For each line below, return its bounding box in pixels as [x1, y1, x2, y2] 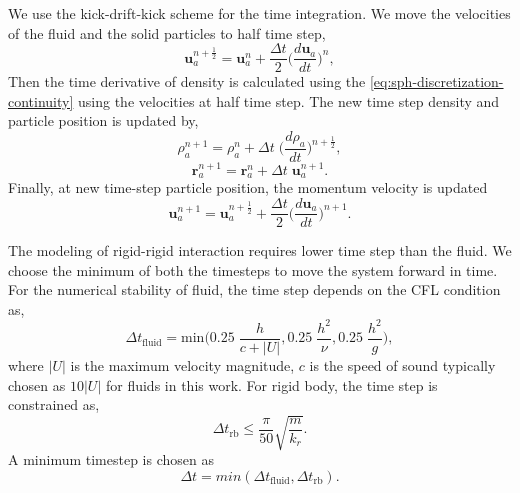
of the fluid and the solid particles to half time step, [8, 22, 326, 43]
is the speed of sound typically [309, 355, 496, 376]
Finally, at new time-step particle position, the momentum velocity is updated [8, 177, 488, 198]
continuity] [8, 90, 74, 111]
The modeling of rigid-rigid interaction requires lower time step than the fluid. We [8, 240, 512, 261]
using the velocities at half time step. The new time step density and [78, 90, 500, 111]
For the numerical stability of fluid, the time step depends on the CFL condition [8, 279, 501, 300]
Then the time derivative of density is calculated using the [8, 71, 366, 92]
